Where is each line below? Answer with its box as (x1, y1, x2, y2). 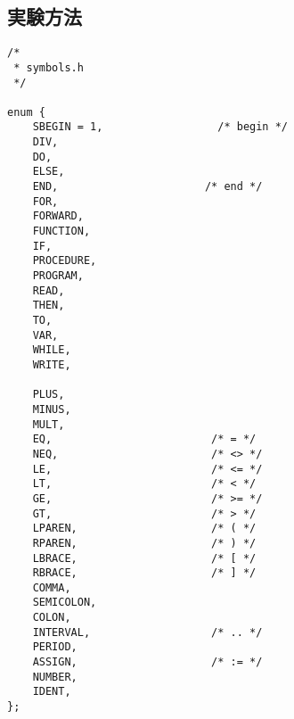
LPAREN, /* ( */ (32, 522, 257, 535)
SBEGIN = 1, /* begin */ (32, 120, 288, 134)
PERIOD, (32, 640, 78, 654)
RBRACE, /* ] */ (32, 566, 257, 580)
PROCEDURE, (32, 254, 97, 268)
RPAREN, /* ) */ (32, 536, 257, 550)
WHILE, (32, 343, 71, 357)
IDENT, (32, 685, 71, 698)
